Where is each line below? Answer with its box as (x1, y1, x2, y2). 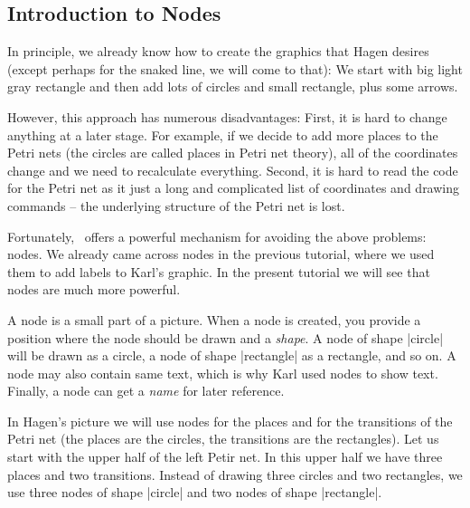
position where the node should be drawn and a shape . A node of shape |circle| (7, 328, 444, 347)
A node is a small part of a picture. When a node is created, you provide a (7, 310, 421, 329)
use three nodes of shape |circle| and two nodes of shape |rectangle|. (7, 483, 382, 502)
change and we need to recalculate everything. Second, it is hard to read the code (7, 160, 458, 179)
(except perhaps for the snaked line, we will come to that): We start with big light (7, 59, 463, 78)
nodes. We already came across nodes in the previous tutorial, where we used (7, 244, 435, 264)
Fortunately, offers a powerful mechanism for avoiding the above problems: (7, 226, 427, 245)
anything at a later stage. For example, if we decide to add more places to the (7, 125, 438, 144)
